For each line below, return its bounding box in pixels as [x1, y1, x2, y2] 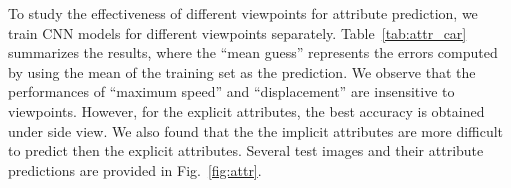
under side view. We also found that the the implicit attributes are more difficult [8, 120, 504, 141]
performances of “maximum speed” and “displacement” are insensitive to [8, 81, 455, 102]
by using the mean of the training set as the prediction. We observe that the [8, 61, 476, 82]
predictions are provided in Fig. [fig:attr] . [8, 159, 262, 180]
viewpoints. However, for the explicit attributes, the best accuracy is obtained [8, 100, 485, 121]
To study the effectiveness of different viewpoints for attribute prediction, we [8, 3, 478, 23]
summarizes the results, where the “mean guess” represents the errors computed [8, 42, 498, 63]
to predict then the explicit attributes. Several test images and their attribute [8, 140, 484, 161]
